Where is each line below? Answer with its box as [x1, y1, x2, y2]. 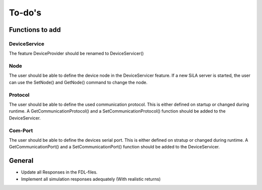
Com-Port [9, 127, 33, 134]
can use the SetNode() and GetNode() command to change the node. [9, 79, 147, 85]
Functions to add [9, 26, 61, 34]
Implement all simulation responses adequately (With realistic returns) [21, 176, 161, 182]
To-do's [9, 7, 41, 18]
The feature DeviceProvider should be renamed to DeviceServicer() [9, 51, 144, 57]
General [9, 157, 34, 165]
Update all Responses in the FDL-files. [21, 169, 98, 175]
